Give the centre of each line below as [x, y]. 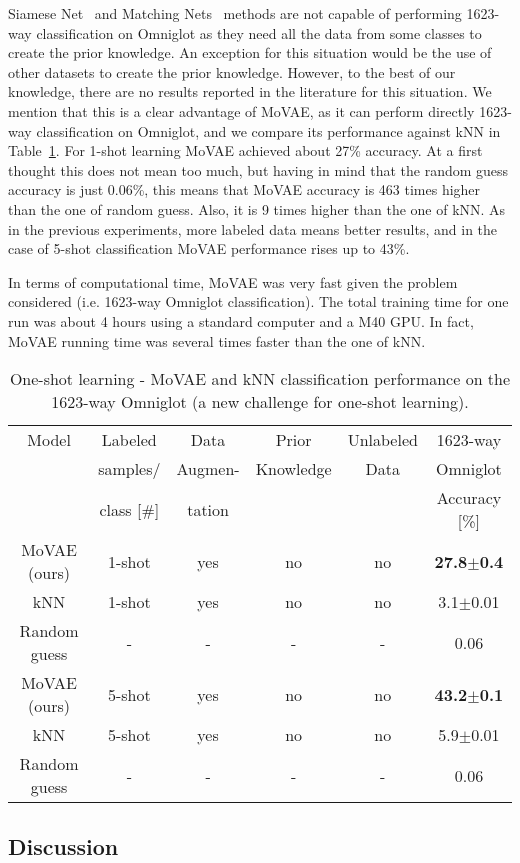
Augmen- [208, 469]
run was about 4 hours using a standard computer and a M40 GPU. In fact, [241, 320]
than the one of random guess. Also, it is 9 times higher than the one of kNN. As [257, 208]
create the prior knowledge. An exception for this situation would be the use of [250, 52]
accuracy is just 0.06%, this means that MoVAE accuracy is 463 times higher [244, 189]
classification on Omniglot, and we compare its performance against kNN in [268, 130]
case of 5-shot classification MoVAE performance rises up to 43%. [209, 248]
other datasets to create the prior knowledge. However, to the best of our [232, 71]
